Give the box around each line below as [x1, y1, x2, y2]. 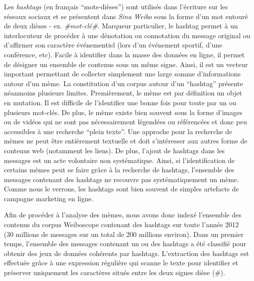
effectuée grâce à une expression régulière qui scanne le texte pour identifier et [4, 258, 238, 268]
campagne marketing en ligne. [4, 193, 93, 203]
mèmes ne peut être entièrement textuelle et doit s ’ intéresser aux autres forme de [4, 136, 248, 146]
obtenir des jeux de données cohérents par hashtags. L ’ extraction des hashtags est [4, 248, 249, 258]
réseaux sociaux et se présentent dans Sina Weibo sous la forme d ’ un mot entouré [4, 11, 248, 21]
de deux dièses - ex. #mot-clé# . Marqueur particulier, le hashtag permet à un [4, 21, 238, 31]
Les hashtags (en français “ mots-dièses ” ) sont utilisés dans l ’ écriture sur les [4, 1, 228, 11]
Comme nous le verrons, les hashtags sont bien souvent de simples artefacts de [4, 184, 239, 194]
